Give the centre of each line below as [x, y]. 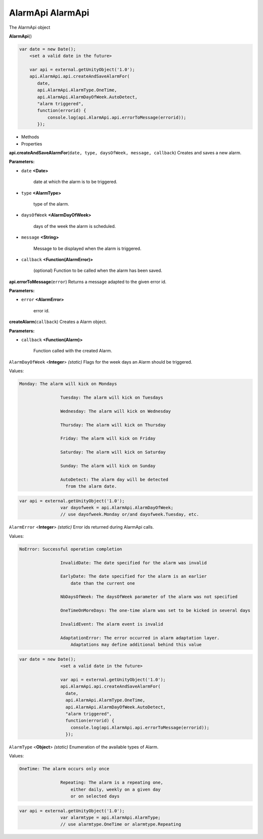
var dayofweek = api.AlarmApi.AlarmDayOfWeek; [117, 508]
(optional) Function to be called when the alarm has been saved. [98, 270]
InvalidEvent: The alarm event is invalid [112, 624]
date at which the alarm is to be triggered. [75, 182]
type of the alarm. [51, 204]
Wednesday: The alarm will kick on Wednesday [115, 411]
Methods [30, 137]
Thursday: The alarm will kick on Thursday [113, 425]
